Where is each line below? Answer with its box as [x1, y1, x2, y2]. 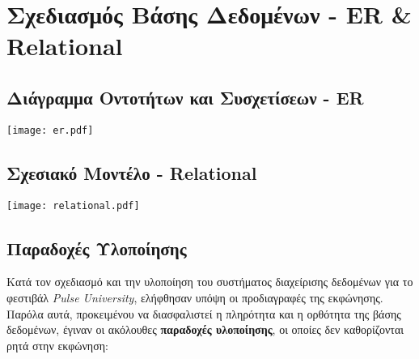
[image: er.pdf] [6, 124, 94, 136]
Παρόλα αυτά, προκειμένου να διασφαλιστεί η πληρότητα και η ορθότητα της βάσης [6, 305, 401, 322]
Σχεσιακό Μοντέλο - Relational [6, 160, 257, 185]
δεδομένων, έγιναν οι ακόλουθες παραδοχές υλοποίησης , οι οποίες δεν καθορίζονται [6, 321, 404, 338]
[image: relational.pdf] [6, 199, 140, 212]
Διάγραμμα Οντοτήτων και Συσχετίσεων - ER [6, 84, 364, 109]
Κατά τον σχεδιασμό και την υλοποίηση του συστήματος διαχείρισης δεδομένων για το [6, 273, 413, 290]
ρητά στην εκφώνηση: [6, 336, 108, 353]
